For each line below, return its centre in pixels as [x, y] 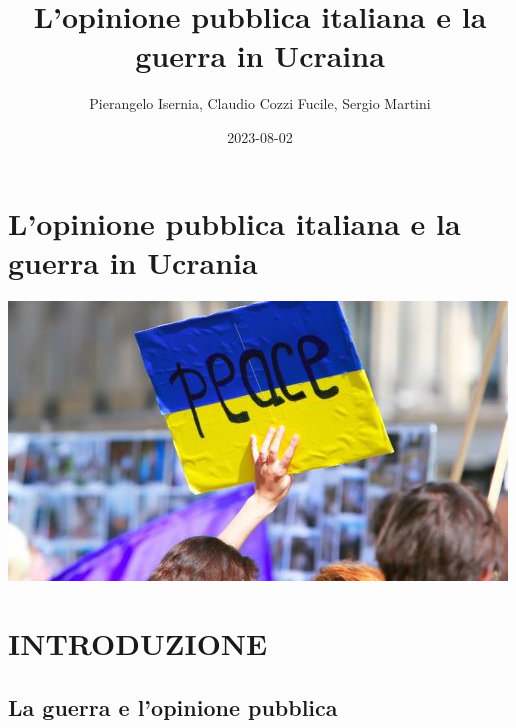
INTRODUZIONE [138, 643]
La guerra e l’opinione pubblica [173, 706]
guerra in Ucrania [133, 261]
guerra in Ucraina [260, 55]
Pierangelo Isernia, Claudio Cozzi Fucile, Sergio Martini [260, 103]
